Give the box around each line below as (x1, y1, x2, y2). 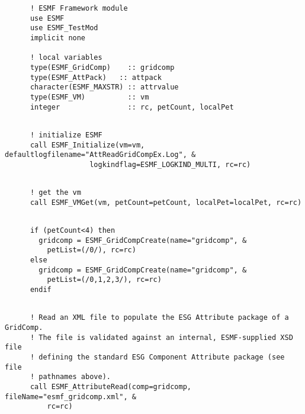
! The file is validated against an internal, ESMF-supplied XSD (30, 333, 293, 342)
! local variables (30, 53, 102, 62)
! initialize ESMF (30, 130, 102, 139)
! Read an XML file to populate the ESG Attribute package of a (30, 313, 289, 322)
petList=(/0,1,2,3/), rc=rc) (47, 275, 162, 284)
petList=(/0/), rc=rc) (47, 246, 136, 255)
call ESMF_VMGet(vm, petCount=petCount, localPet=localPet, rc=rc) (30, 198, 302, 207)
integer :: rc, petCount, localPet (30, 102, 234, 111)
